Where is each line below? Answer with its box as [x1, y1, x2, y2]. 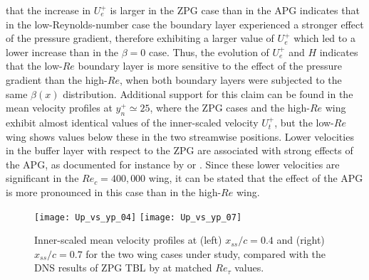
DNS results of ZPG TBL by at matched [34, 260, 212, 275]
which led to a [293, 31, 355, 45]
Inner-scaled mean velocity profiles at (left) [34, 232, 222, 247]
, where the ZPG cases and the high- [150, 100, 310, 115]
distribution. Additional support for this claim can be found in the [63, 86, 353, 101]
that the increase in [6, 3, 91, 17]
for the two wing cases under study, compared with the [85, 246, 326, 261]
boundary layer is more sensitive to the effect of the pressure [78, 58, 342, 73]
